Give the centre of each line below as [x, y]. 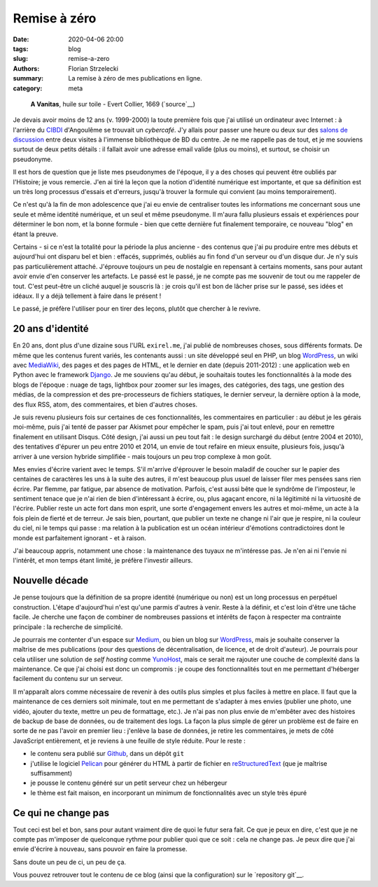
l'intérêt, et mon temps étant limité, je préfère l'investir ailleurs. [103, 561]
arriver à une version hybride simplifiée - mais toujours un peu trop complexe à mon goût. [142, 456]
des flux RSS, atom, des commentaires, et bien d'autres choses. [105, 404]
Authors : [26, 68]
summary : [28, 78]
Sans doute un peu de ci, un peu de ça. [69, 862]
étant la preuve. [36, 234]
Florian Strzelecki [93, 68]
